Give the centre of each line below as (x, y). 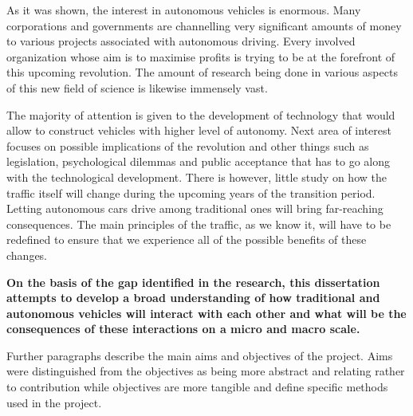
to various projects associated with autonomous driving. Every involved (181, 41)
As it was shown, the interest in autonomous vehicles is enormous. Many (184, 10)
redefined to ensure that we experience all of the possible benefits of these (187, 239)
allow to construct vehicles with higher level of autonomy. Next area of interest (199, 130)
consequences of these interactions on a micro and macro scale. (183, 329)
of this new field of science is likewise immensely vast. (137, 87)
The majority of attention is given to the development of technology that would (201, 114)
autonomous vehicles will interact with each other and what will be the (206, 313)
